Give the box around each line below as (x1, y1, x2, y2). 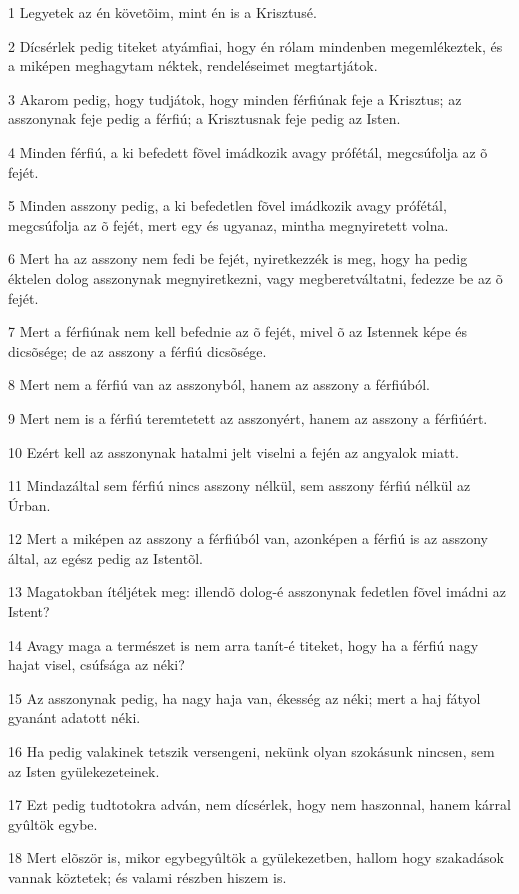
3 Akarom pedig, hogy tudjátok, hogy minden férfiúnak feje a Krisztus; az (8, 88, 462, 109)
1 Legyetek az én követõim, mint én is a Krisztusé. (8, 2, 317, 22)
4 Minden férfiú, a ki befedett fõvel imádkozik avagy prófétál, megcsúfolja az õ (8, 141, 488, 162)
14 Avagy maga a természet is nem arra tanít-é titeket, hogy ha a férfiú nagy (8, 634, 479, 655)
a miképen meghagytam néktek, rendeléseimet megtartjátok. (8, 55, 378, 76)
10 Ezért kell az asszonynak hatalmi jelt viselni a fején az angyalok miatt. (8, 441, 459, 462)
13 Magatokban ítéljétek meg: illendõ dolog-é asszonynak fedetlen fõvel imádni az (8, 581, 506, 602)
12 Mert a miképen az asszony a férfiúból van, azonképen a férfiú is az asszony (8, 528, 488, 549)
